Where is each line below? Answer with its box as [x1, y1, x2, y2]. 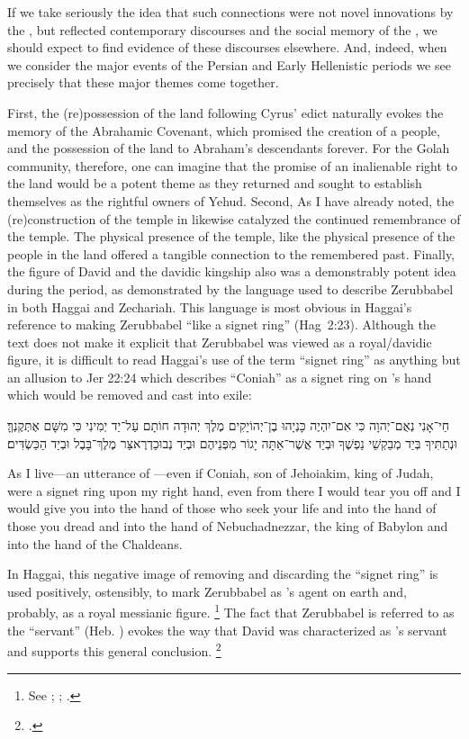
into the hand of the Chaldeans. [7, 534, 183, 553]
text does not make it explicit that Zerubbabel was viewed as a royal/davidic [7, 332, 432, 351]
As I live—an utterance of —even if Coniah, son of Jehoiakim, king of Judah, [7, 464, 434, 482]
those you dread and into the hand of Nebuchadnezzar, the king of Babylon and [7, 517, 448, 536]
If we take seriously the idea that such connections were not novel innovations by [7, 3, 454, 21]
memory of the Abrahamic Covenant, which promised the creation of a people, [7, 121, 440, 140]
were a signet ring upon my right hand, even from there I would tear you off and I [7, 481, 461, 500]
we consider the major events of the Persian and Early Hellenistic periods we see [7, 55, 451, 74]
